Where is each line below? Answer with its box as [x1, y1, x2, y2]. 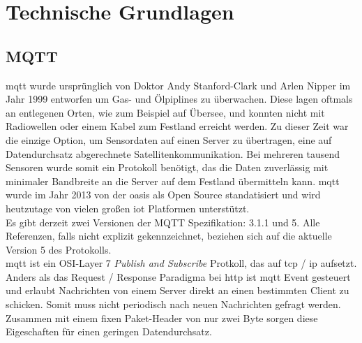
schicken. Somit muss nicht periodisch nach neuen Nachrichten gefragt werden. [6, 297, 341, 312]
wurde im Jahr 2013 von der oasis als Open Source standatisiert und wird [6, 187, 321, 202]
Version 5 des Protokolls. [6, 242, 112, 256]
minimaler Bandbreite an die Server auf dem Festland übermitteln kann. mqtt [6, 173, 340, 188]
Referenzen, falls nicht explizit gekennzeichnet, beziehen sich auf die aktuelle [6, 228, 332, 243]
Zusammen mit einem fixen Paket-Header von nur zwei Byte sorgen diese [6, 310, 318, 325]
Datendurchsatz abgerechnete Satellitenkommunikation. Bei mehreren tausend [6, 146, 340, 161]
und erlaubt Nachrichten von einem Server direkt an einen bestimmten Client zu [6, 283, 349, 298]
